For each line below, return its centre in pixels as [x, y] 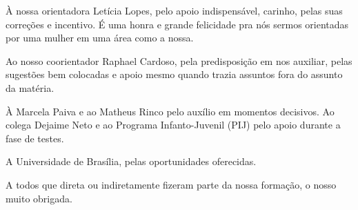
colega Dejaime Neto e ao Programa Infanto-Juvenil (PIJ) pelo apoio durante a [173, 125]
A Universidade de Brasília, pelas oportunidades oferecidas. [131, 161]
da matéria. [30, 87]
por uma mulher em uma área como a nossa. [100, 38]
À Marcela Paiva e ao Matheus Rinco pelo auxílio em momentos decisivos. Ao [170, 111]
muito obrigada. [39, 198]
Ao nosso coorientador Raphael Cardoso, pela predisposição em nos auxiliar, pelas [179, 60]
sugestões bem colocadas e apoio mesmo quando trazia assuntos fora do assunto [174, 74]
